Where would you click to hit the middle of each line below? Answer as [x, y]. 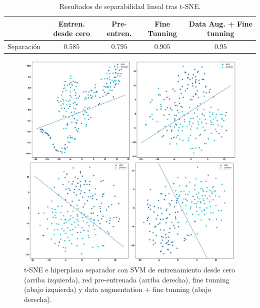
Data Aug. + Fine [220, 23]
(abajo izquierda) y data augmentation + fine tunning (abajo [118, 289]
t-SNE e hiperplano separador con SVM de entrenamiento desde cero [130, 270]
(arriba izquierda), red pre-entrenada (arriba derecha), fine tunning [127, 279]
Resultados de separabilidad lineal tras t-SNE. [130, 6]
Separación [24, 46]
